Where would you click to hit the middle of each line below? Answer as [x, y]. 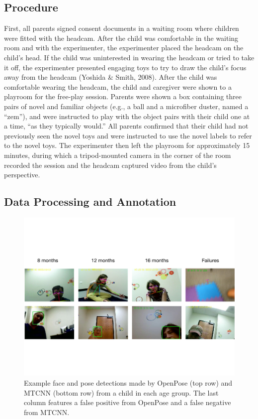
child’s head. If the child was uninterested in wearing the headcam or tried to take [129, 57]
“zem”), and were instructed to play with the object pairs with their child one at [127, 116]
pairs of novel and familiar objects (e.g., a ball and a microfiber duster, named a [126, 106]
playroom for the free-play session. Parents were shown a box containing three [123, 96]
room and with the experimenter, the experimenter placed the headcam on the [124, 48]
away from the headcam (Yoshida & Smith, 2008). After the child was [111, 77]
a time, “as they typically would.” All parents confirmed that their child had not [126, 126]
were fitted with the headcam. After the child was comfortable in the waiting [121, 38]
